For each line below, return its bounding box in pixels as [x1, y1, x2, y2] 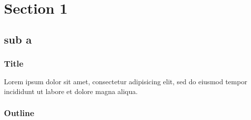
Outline [4, 107, 35, 119]
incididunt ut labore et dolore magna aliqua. [4, 86, 138, 96]
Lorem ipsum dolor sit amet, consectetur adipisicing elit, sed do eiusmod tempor [4, 76, 248, 87]
